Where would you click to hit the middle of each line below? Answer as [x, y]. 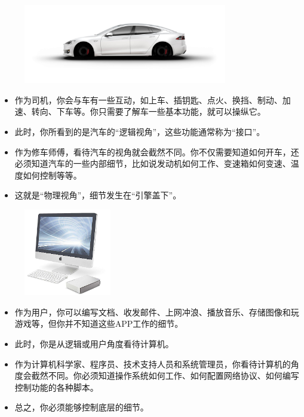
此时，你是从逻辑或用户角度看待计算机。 [94, 344]
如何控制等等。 [52, 175]
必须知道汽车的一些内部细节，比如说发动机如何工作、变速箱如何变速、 [153, 163]
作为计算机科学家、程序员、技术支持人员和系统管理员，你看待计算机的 [153, 364]
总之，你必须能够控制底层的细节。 [82, 407]
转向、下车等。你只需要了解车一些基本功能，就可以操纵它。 [148, 111]
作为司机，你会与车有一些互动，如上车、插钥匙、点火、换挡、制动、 [148, 99]
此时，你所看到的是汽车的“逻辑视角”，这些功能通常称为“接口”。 [140, 132]
